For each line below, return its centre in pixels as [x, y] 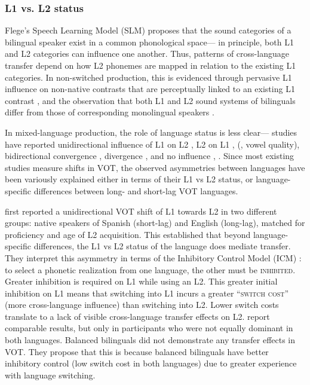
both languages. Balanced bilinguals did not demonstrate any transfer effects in [150, 340]
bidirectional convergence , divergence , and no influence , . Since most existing [150, 156]
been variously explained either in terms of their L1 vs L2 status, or [129, 179]
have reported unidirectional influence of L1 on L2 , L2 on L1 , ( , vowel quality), [152, 144]
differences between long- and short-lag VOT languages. [136, 190]
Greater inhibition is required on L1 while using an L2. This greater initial [141, 281]
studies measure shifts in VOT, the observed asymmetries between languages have [155, 167]
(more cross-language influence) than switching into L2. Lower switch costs [142, 305]
